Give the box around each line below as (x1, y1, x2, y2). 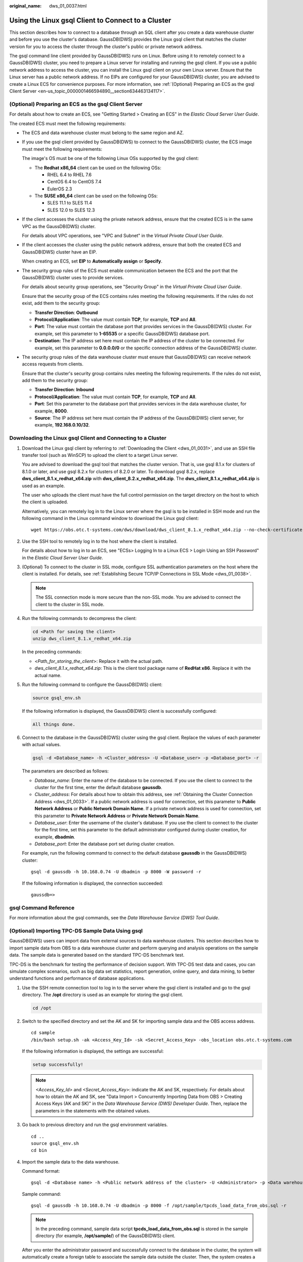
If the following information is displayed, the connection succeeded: (22, 880, 164, 886)
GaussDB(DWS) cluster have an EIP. (22, 249, 97, 255)
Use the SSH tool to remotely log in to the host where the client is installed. (22, 538, 178, 544)
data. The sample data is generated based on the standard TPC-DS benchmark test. (9, 952, 185, 958)
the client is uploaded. (22, 499, 68, 505)
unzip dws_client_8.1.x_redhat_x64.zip (32, 636, 131, 642)
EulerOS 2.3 (47, 186, 72, 192)
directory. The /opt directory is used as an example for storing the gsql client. (22, 992, 184, 998)
